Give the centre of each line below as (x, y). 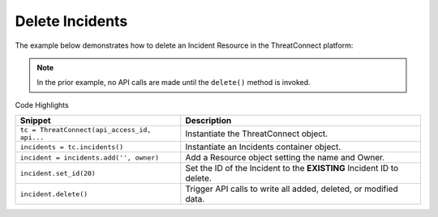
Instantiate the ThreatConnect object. (257, 134)
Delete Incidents (71, 21)
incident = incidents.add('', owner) (90, 157)
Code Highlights (42, 104)
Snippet (36, 121)
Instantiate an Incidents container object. (263, 147)
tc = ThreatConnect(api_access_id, (86, 130)
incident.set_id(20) (58, 173)
